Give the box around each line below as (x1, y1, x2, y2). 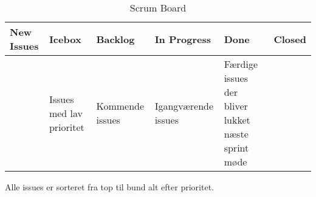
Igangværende (154, 99, 214, 113)
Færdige (224, 57, 258, 71)
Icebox (49, 32, 81, 46)
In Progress (154, 32, 211, 46)
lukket (224, 113, 250, 127)
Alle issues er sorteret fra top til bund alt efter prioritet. (5, 181, 214, 193)
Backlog (96, 32, 135, 46)
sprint (224, 141, 249, 155)
